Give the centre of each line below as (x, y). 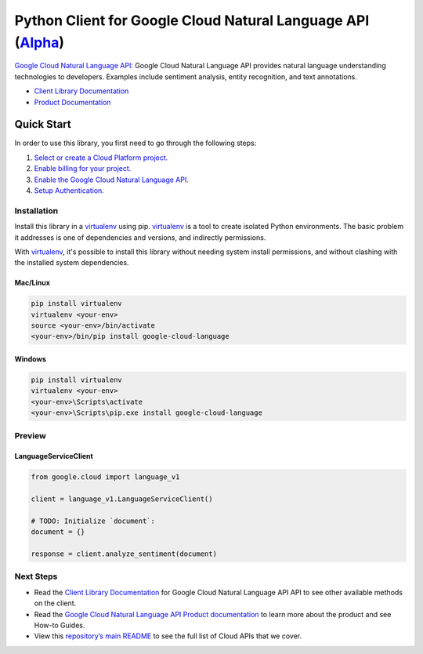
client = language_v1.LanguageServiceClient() (122, 499)
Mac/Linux (33, 283)
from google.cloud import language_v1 (105, 477)
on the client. (55, 603)
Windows (30, 359)
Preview (30, 435)
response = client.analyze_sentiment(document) (124, 554)
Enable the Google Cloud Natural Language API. (112, 180)
